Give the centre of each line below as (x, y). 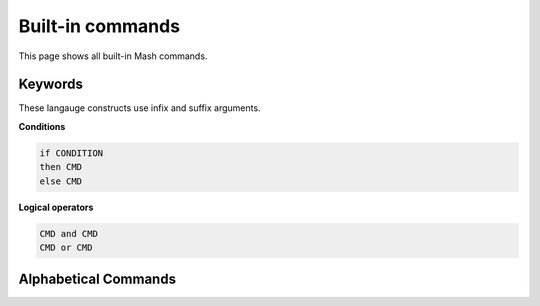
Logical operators (56, 207)
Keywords (51, 84)
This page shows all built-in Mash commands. (113, 56)
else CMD (61, 181)
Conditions (42, 126)
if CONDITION (71, 153)
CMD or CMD (66, 247)
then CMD (61, 167)
